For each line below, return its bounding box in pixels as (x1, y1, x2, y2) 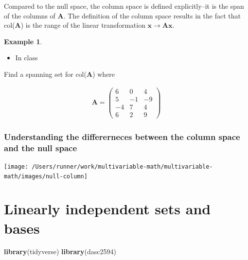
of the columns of (4, 10, 55, 20)
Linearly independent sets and (4, 199, 211, 219)
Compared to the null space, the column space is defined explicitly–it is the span (4, 1, 244, 11)
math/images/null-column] (4, 173, 88, 180)
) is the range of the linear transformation (20, 20, 145, 30)
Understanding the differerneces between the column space (4, 130, 240, 142)
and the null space (4, 141, 77, 154)
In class (15, 52, 38, 63)
